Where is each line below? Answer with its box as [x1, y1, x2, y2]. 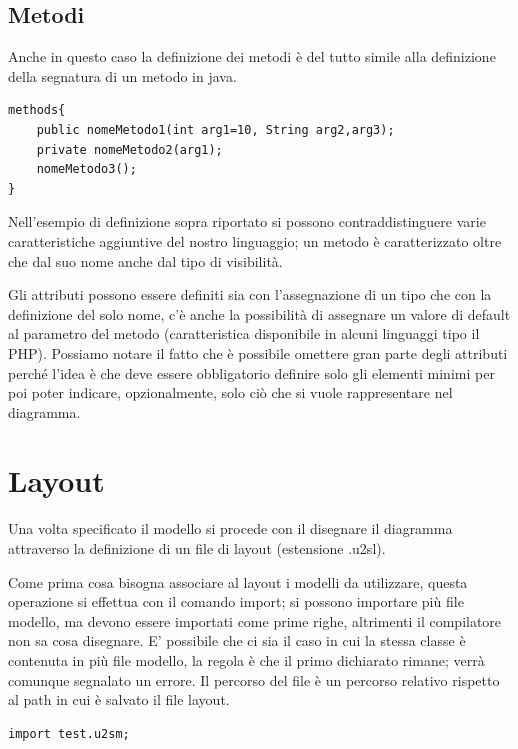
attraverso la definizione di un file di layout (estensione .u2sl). [8, 538, 386, 559]
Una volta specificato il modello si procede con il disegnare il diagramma [8, 518, 453, 539]
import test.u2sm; [8, 726, 130, 741]
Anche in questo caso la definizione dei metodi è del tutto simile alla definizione [8, 46, 496, 67]
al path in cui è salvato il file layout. [8, 689, 230, 710]
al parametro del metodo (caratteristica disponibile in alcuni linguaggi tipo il [8, 323, 480, 344]
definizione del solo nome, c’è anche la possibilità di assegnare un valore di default [8, 303, 511, 324]
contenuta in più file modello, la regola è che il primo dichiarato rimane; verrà [8, 649, 485, 670]
